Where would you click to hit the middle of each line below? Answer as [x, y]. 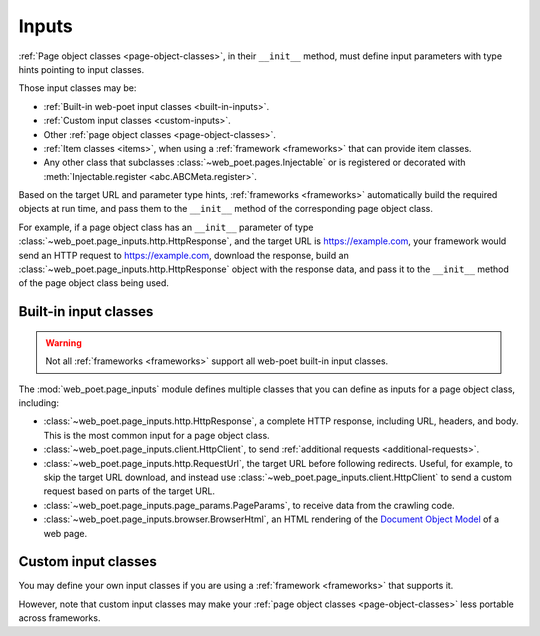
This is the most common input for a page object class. [156, 435]
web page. [65, 533]
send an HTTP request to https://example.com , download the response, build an [183, 255]
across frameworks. [59, 618]
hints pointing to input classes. [81, 69]
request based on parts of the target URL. [129, 491]
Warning [63, 342]
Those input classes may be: [77, 88]
